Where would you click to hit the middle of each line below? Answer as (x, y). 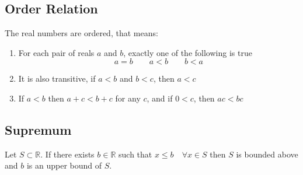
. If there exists (67, 154)
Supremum (38, 129)
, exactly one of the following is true (188, 52)
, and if (160, 98)
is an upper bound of (64, 165)
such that (135, 154)
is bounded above (267, 154)
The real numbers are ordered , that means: (81, 33)
